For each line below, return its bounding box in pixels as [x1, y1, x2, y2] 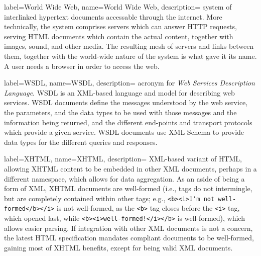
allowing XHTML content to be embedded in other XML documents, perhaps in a [4, 163, 257, 174]
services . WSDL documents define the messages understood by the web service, [4, 97, 248, 108]
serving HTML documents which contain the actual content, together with [4, 31, 233, 41]
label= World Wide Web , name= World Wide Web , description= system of [4, 2, 232, 12]
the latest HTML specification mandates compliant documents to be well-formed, [4, 232, 254, 243]
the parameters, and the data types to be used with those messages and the [4, 107, 237, 117]
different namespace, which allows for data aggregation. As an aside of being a [4, 173, 245, 184]
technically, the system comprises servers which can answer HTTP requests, [4, 21, 237, 32]
